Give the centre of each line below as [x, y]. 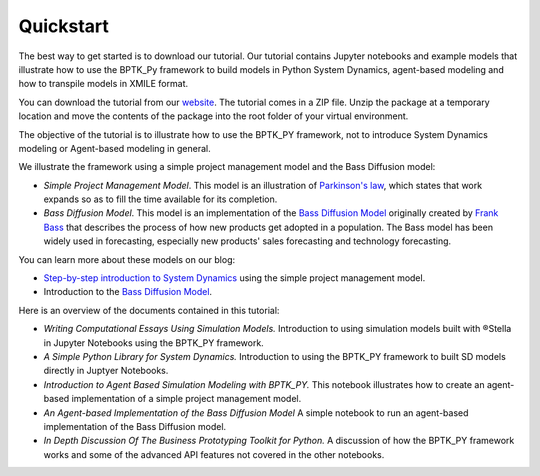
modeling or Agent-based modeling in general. [114, 148]
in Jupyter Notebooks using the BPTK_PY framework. [153, 342]
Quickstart [64, 26]
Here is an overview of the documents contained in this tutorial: [149, 310]
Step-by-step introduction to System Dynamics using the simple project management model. [234, 278]
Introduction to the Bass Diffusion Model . [128, 292]
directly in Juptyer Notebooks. [106, 371]
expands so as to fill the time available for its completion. [160, 199]
